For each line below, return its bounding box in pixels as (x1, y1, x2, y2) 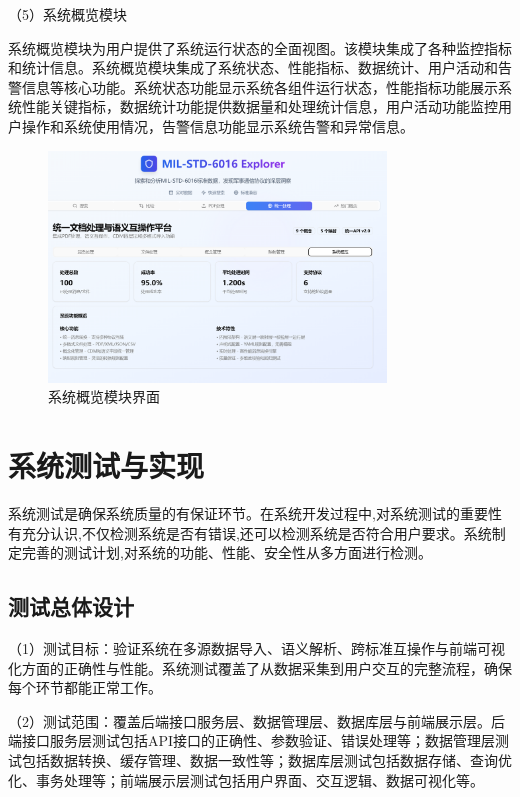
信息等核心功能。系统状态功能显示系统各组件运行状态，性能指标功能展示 (21, 76, 498, 97)
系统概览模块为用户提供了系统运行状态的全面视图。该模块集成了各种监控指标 (8, 37, 512, 58)
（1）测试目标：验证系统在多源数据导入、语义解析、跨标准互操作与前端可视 (8, 638, 505, 659)
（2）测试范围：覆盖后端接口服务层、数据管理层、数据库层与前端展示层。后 (8, 710, 505, 731)
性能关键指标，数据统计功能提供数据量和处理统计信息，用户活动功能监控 (21, 96, 498, 117)
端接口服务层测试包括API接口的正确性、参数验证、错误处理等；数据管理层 (8, 730, 496, 751)
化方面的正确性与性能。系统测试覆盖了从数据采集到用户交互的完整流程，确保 (8, 657, 512, 678)
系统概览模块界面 (48, 386, 160, 407)
